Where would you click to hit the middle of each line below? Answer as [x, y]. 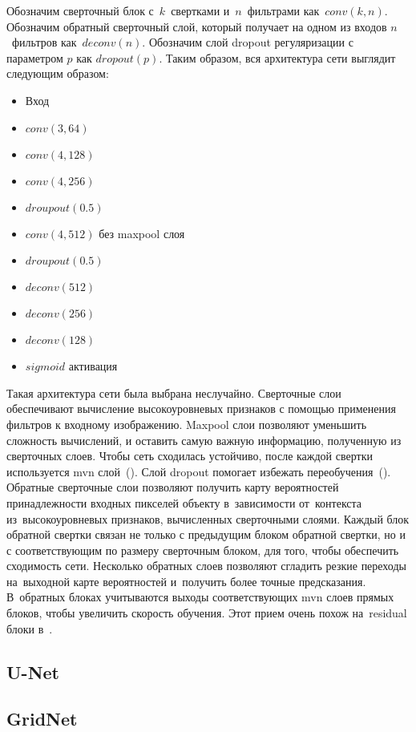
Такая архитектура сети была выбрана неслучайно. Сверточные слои [174, 392]
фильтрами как [283, 10]
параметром [35, 57]
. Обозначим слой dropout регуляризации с [248, 42]
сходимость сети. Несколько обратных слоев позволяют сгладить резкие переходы [206, 566]
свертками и [200, 10]
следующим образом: [58, 73]
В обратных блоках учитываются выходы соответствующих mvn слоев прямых [200, 597]
